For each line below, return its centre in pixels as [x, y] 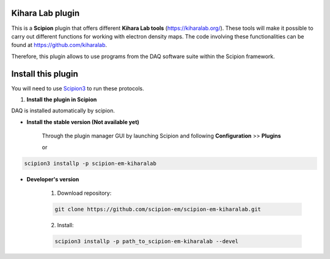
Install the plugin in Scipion [62, 99]
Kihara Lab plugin [45, 13]
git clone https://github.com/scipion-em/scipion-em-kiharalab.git [158, 209]
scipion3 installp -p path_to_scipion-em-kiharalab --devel [147, 241]
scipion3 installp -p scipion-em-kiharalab [90, 163]
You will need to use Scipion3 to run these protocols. [78, 88]
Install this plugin [45, 74]
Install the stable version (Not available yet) [83, 122]
